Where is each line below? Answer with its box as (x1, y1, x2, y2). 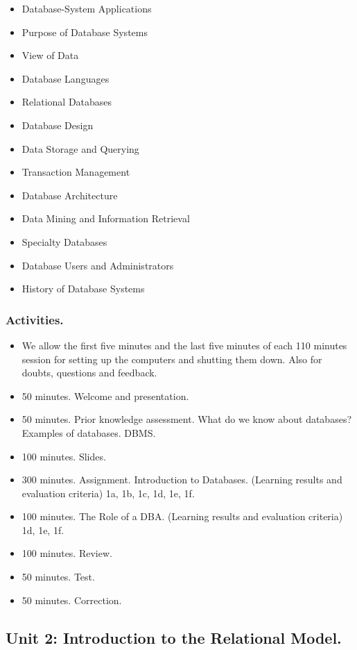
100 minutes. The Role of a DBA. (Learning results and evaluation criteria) (21, 509, 343, 524)
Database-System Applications (21, 1, 152, 15)
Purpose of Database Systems (21, 24, 148, 39)
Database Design (21, 117, 94, 132)
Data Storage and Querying (21, 141, 139, 156)
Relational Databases (21, 94, 112, 109)
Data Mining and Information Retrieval (21, 211, 190, 226)
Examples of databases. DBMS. (21, 425, 156, 440)
